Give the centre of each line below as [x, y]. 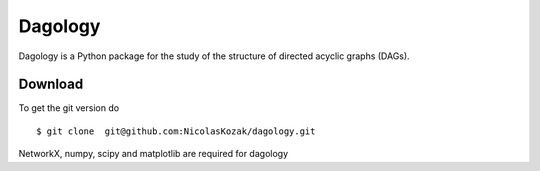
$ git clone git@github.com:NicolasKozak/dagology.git [176, 131]
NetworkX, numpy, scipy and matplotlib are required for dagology [153, 154]
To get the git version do [69, 108]
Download [51, 84]
